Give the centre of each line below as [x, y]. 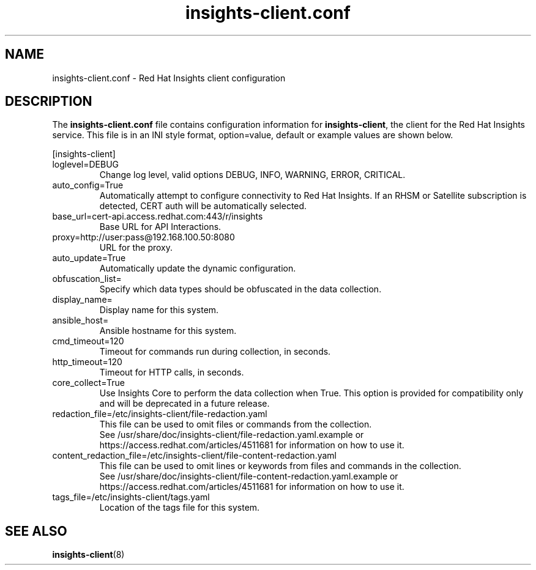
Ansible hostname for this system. [168, 331]
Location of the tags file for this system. [180, 508]
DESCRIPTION [49, 102]
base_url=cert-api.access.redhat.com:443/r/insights [158, 217]
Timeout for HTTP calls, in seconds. [172, 372]
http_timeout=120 [87, 362]
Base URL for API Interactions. [160, 227]
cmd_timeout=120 [88, 341]
